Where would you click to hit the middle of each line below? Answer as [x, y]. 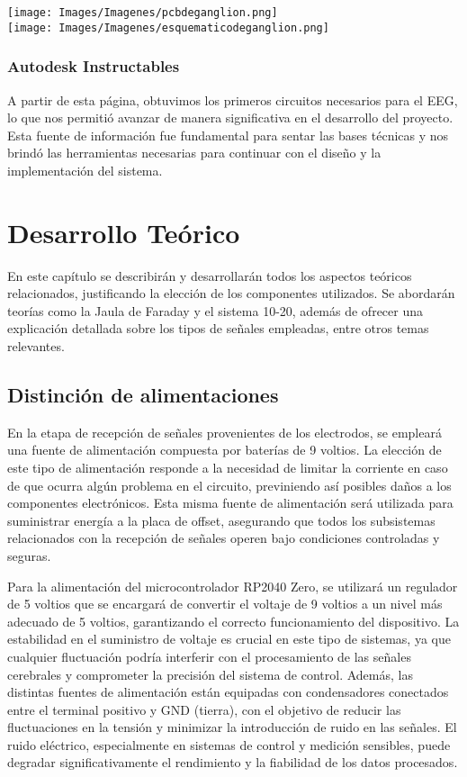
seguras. [29, 555]
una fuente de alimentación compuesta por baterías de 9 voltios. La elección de [225, 450]
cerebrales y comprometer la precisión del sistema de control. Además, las [210, 674]
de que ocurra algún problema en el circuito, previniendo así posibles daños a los [229, 485]
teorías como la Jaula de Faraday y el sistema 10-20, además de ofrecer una [216, 310]
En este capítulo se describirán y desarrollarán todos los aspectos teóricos [210, 275]
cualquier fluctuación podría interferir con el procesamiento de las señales [209, 656]
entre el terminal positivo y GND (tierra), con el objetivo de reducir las [204, 709]
